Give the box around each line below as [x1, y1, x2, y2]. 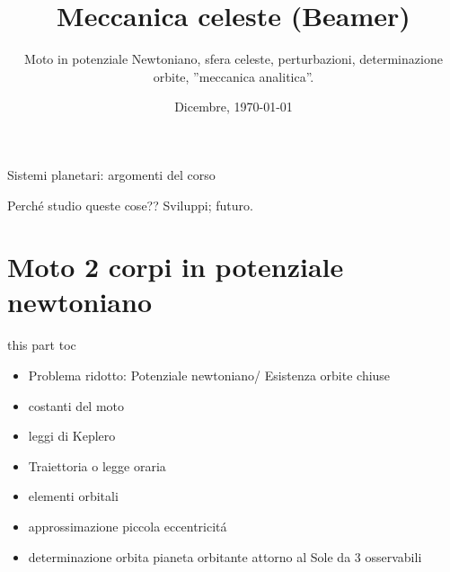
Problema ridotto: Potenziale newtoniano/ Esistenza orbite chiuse [28, 366, 391, 384]
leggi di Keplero [28, 426, 116, 445]
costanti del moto [28, 396, 125, 415]
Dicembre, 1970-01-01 [174, 97, 293, 116]
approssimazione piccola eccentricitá [28, 516, 227, 535]
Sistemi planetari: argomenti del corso [7, 165, 216, 183]
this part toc [7, 335, 76, 354]
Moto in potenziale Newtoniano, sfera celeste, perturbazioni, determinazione [24, 49, 443, 68]
